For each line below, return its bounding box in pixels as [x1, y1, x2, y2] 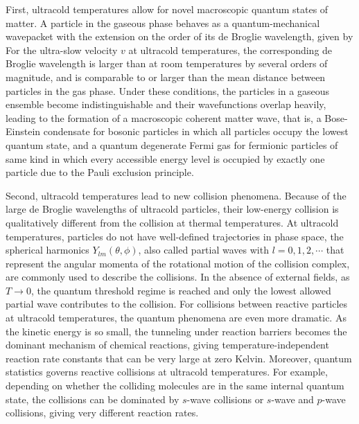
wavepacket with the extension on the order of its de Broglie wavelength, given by [6, 29, 353, 44]
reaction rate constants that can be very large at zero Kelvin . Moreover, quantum [6, 351, 352, 365]
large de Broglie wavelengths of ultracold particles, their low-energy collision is [6, 202, 339, 216]
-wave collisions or [186, 391, 264, 406]
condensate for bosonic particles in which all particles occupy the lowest [43, 124, 349, 139]
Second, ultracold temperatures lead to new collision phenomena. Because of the [6, 188, 347, 202]
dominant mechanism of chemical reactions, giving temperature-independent [6, 337, 329, 352]
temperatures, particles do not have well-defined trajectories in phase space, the [6, 229, 344, 243]
